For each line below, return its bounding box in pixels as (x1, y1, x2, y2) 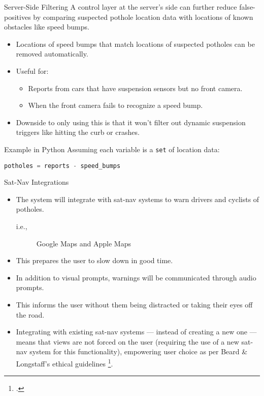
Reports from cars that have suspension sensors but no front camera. (28, 82, 243, 93)
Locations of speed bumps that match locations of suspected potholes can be (16, 38, 255, 49)
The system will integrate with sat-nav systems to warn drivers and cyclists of (16, 193, 259, 204)
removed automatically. (16, 48, 88, 59)
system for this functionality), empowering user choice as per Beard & (29, 346, 248, 357)
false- (239, 2, 255, 12)
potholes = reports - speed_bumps (4, 162, 121, 169)
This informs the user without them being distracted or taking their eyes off (16, 299, 253, 309)
